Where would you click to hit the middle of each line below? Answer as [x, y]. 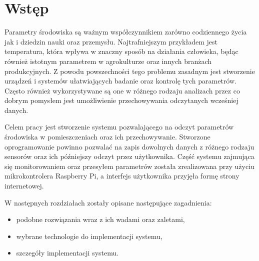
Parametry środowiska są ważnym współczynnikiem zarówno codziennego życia [126, 32]
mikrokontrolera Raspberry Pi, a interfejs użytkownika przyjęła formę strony [122, 176]
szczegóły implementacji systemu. [67, 253]
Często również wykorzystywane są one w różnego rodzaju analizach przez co [122, 90]
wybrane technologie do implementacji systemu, [89, 236]
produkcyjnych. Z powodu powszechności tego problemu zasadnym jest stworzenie [130, 71]
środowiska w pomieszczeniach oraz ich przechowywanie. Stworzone [107, 137]
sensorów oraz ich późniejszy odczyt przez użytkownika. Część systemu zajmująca [129, 156]
